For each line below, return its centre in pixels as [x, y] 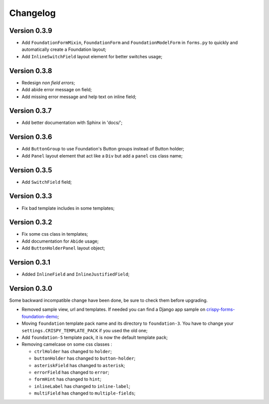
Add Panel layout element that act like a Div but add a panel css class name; [102, 156]
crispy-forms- [221, 309]
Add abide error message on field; [57, 90]
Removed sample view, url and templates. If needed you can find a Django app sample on [114, 309]
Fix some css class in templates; [55, 234]
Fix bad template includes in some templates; [68, 208]
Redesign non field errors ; [48, 83]
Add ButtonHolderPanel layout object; [64, 248]
